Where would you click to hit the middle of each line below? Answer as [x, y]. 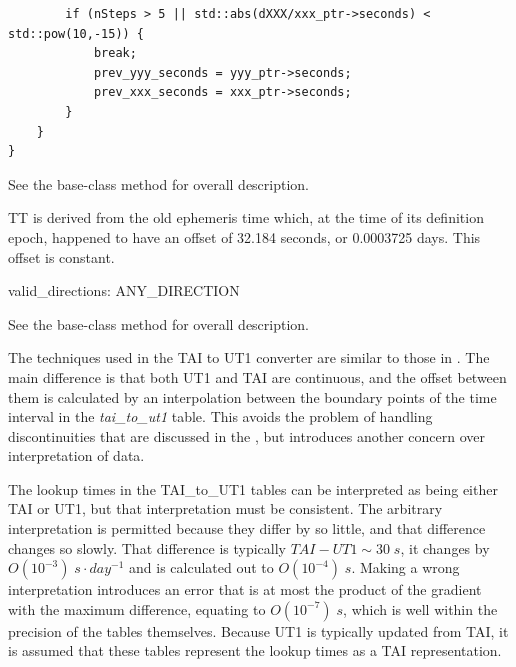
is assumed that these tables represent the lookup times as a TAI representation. [255, 650]
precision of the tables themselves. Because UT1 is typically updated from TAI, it [258, 630]
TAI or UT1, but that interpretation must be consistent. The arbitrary [225, 508]
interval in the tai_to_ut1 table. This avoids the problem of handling [220, 416]
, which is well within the [420, 608]
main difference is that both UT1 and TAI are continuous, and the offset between [257, 376]
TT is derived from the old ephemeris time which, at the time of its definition [246, 217]
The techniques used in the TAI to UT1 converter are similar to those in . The [249, 357]
